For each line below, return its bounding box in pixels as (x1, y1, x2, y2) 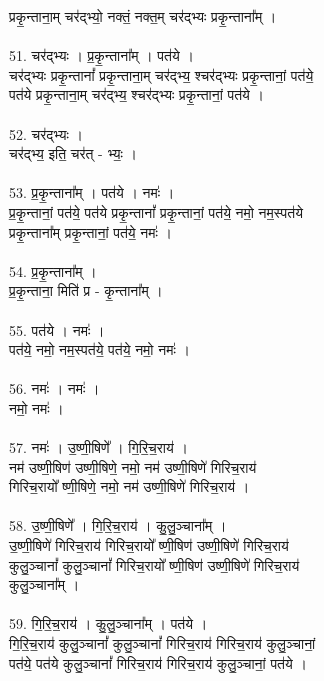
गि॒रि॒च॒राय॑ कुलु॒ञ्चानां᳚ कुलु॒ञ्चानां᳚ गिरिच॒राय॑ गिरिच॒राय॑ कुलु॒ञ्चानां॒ (9, 633, 316, 653)
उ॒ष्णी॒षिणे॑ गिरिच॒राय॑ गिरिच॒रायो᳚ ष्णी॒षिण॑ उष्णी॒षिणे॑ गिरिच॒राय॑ (9, 535, 289, 556)
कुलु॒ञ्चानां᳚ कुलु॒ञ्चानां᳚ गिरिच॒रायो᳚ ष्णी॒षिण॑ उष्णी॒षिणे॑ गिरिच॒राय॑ (9, 554, 300, 575)
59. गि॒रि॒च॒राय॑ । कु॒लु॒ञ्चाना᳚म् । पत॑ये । (9, 613, 208, 634)
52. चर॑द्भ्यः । (9, 123, 83, 144)
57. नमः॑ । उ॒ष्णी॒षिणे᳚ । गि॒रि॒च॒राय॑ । (9, 437, 188, 458)
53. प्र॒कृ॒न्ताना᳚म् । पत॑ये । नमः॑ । (9, 182, 175, 203)
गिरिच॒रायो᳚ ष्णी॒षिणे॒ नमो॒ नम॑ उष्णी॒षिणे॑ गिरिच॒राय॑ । (9, 476, 250, 497)
